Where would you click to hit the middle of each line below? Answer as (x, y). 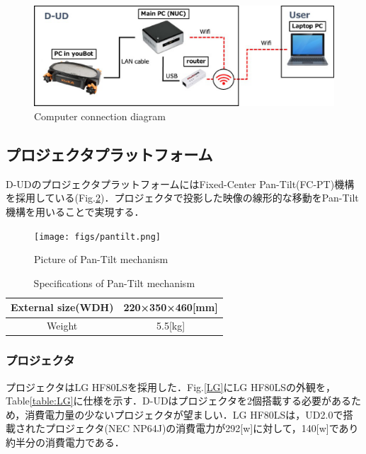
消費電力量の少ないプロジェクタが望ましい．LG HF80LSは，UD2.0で (184, 414)
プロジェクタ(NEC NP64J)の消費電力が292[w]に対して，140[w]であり (202, 428)
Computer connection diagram (100, 116)
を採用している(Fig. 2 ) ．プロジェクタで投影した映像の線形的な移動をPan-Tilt (182, 198)
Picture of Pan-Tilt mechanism (101, 259)
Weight (62, 326)
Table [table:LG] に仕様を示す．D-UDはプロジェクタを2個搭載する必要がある (179, 401)
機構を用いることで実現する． (75, 212)
